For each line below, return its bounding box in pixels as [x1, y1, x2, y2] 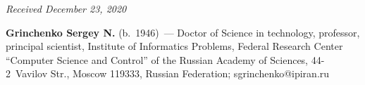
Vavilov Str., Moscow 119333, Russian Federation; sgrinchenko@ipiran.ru [15, 66, 330, 81]
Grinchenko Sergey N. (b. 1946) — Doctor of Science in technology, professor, [6, 25, 360, 39]
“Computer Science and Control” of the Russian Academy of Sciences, [6, 52, 309, 67]
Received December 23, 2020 [6, 1, 127, 15]
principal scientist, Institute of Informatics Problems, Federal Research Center [6, 39, 343, 53]
